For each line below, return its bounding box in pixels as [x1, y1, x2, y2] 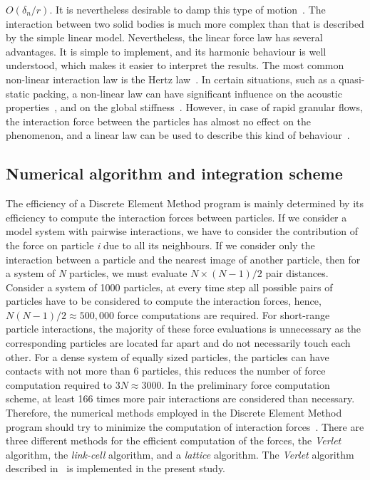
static [6, 85, 30, 100]
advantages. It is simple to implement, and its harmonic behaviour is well [6, 43, 327, 58]
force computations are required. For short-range [117, 307, 330, 322]
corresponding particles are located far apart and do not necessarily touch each [6, 335, 351, 350]
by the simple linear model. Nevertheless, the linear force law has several [6, 30, 323, 45]
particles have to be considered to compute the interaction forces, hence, [6, 293, 322, 308]
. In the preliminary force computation [161, 377, 330, 392]
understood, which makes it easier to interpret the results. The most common [6, 58, 344, 73]
